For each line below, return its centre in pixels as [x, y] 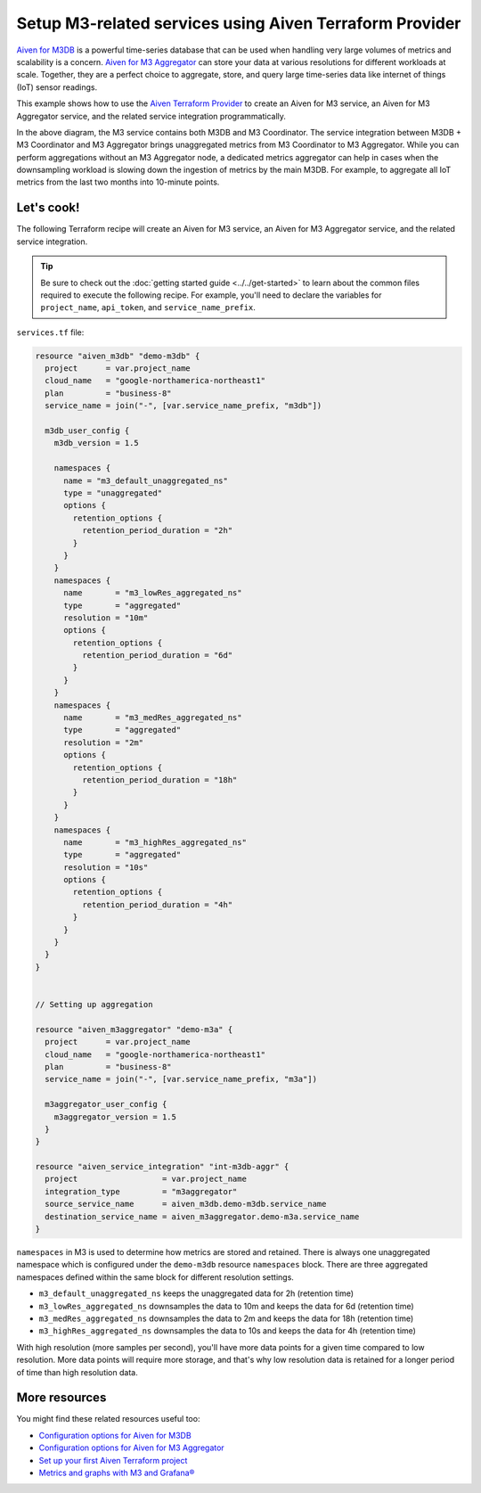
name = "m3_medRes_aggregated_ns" [153, 718]
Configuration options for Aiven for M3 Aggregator [131, 1448]
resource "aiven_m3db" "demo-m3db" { [118, 356]
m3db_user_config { [87, 431]
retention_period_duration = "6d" [157, 656]
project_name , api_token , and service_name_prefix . [148, 308]
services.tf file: [50, 332]
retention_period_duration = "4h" [157, 904]
